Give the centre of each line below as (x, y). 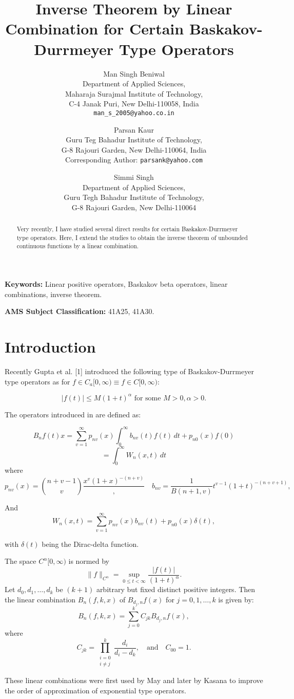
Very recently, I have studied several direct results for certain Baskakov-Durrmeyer (127, 229)
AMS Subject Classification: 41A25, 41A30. (80, 311)
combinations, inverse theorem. (53, 294)
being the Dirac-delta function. (90, 544)
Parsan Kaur (134, 129)
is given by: (236, 599)
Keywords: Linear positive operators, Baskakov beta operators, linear (116, 284)
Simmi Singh (134, 177)
